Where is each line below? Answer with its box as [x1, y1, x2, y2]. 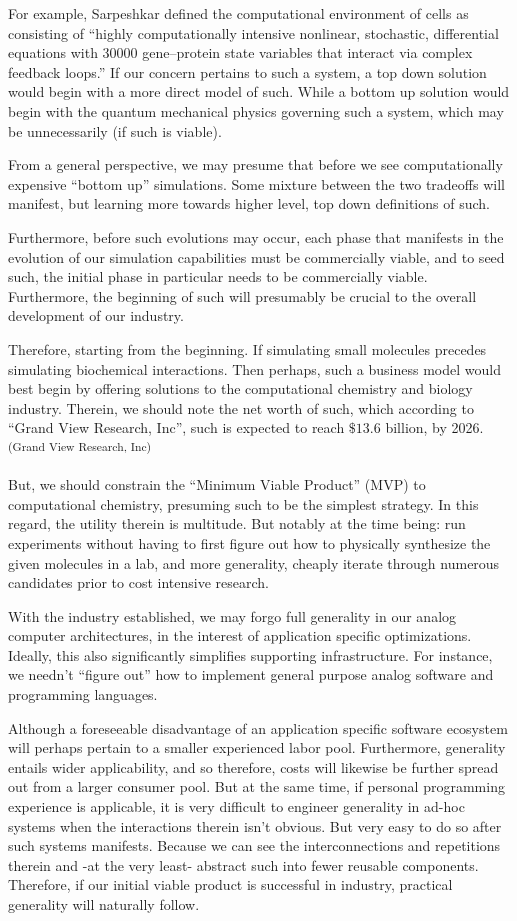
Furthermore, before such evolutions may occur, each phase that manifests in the [8, 226, 504, 247]
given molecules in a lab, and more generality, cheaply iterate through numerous [8, 552, 500, 573]
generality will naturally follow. [8, 894, 200, 914]
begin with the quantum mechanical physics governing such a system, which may [8, 100, 504, 121]
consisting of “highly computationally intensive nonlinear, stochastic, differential [8, 22, 499, 43]
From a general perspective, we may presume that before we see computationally [8, 154, 503, 175]
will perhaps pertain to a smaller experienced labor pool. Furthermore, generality [8, 737, 506, 758]
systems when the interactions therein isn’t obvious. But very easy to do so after [8, 815, 502, 836]
